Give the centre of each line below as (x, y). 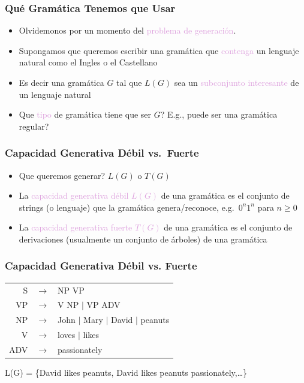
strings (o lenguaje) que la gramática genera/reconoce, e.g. (127, 207)
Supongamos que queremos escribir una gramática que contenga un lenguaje (159, 50)
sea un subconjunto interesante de (237, 82)
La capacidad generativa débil (74, 195)
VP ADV (103, 305)
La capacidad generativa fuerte (76, 227)
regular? (34, 126)
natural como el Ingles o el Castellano (88, 62)
